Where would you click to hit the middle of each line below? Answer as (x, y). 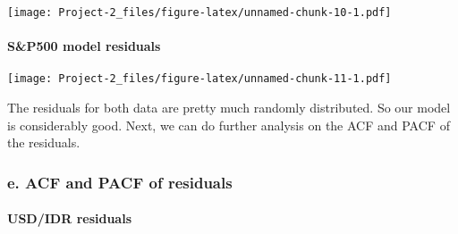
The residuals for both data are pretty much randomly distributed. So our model (229, 108)
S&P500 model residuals (84, 46)
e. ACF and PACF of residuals (120, 182)
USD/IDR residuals (70, 218)
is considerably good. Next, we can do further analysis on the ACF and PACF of (229, 125)
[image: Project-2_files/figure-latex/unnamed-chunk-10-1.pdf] (199, 13)
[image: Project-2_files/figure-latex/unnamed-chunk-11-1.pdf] (199, 79)
